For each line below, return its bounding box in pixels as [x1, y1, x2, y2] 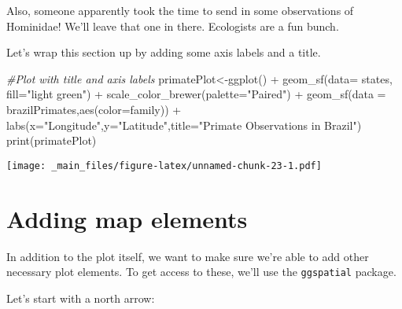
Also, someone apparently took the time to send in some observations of [6, 2, 354, 18]
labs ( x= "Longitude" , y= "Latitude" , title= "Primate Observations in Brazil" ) [6, 116, 362, 133]
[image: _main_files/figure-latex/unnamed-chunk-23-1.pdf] [6, 160, 322, 171]
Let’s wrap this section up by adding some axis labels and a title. [6, 44, 321, 61]
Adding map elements [6, 202, 248, 234]
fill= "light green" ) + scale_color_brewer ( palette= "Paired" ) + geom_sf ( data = [6, 86, 386, 102]
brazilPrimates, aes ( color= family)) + [6, 101, 182, 117]
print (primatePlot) [6, 132, 97, 149]
